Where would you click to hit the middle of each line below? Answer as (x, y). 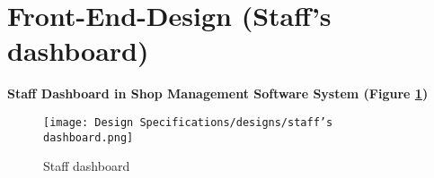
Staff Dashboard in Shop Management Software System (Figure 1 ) (218, 93)
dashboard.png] (89, 137)
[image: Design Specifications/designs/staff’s (188, 122)
